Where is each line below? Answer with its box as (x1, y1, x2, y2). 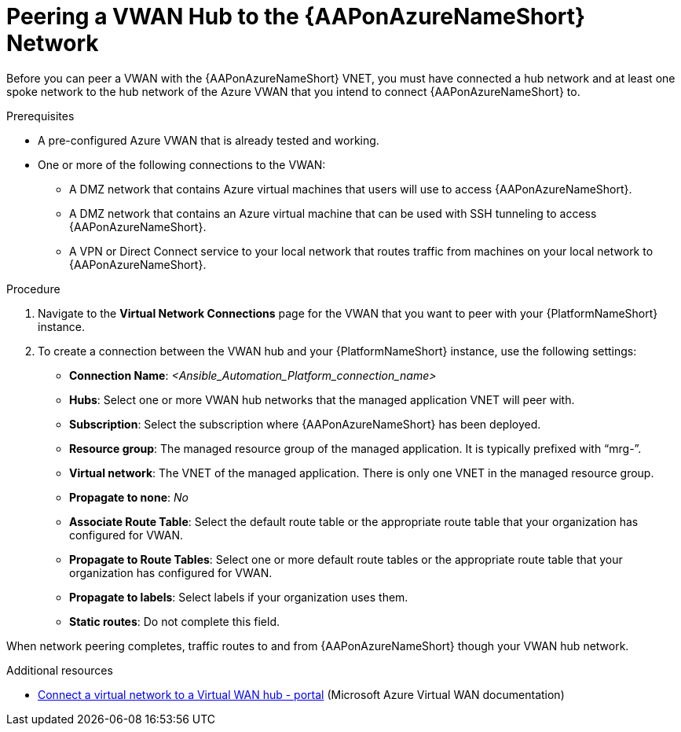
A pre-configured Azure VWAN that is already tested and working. (38, 133, 379, 147)
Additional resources (6, 663, 113, 677)
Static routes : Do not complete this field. (69, 614, 280, 628)
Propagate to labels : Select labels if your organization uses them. (69, 590, 408, 604)
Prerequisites (6, 109, 75, 123)
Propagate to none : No (69, 490, 189, 504)
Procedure (6, 281, 60, 296)
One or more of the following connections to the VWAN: (38, 157, 326, 171)
